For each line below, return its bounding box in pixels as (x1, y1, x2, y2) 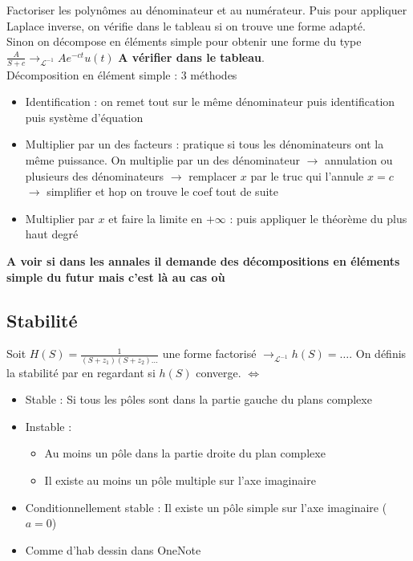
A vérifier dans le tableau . (118, 48, 265, 65)
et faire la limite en (108, 209, 203, 226)
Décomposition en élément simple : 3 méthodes (6, 66, 237, 83)
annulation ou (325, 151, 393, 168)
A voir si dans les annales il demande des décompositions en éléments (6, 252, 400, 269)
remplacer (188, 167, 237, 184)
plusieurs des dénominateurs (25, 167, 164, 184)
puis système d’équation (25, 108, 144, 125)
